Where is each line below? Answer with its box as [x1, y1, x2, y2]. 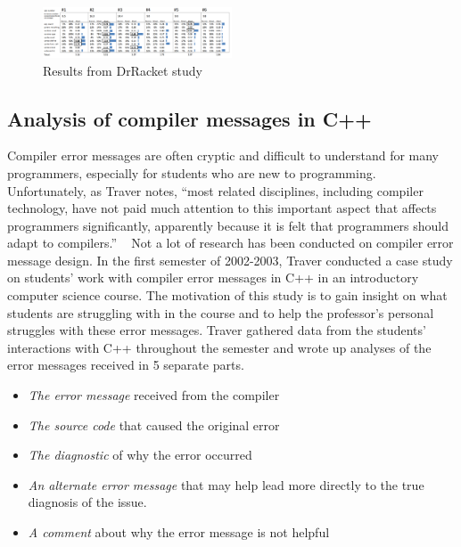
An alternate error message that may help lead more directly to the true [28, 475, 424, 494]
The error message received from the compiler [28, 386, 280, 404]
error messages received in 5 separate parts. [7, 355, 244, 374]
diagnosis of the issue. [28, 493, 147, 511]
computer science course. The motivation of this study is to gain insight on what [7, 286, 448, 305]
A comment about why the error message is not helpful [28, 523, 330, 541]
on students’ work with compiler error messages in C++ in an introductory [7, 268, 419, 287]
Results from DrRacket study [43, 61, 202, 79]
